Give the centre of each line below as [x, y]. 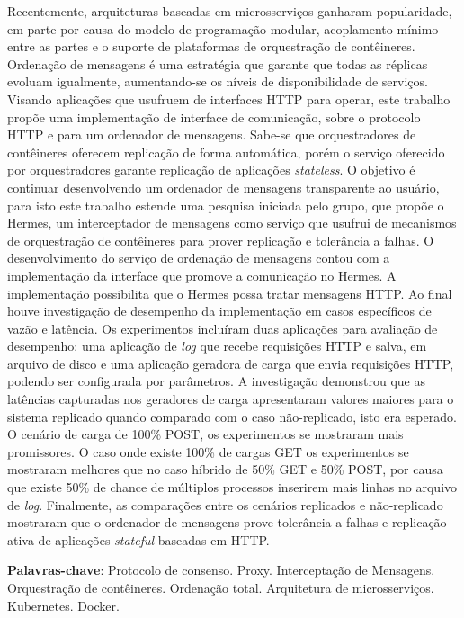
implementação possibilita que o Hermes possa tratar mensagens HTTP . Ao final [230, 293]
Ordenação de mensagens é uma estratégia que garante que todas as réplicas [218, 63]
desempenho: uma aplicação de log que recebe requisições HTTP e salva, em [217, 346]
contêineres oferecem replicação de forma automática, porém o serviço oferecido [226, 152]
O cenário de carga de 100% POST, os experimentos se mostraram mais [205, 434]
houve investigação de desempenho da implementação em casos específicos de [219, 311]
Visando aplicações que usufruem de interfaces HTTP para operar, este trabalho [229, 99]
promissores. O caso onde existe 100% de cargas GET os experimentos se [208, 451]
